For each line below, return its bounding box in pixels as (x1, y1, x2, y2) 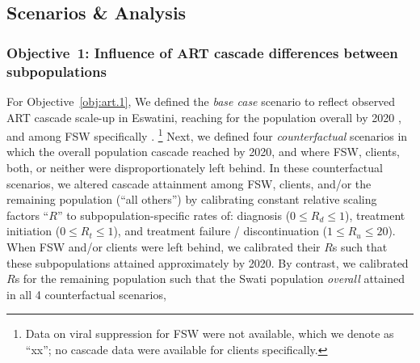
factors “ (6, 206, 49, 223)
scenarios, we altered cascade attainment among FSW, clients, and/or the (6, 175, 372, 192)
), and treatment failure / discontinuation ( (113, 222, 328, 239)
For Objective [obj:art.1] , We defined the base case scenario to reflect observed (6, 92, 396, 109)
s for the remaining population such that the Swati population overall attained (15, 270, 405, 287)
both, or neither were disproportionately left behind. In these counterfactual (6, 158, 383, 175)
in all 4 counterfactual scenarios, (6, 285, 166, 302)
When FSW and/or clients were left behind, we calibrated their (6, 238, 321, 255)
